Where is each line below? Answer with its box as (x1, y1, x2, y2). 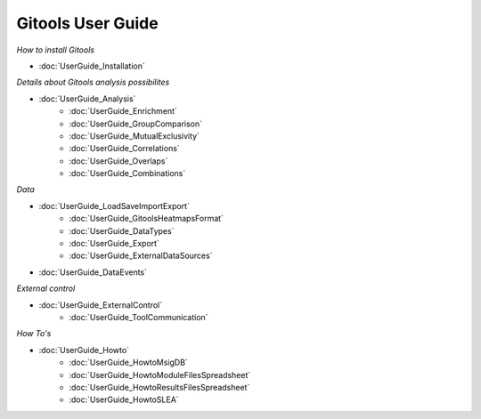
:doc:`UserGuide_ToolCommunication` (69, 311, 208, 322)
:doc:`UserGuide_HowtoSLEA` (69, 394, 179, 405)
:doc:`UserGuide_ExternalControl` (38, 299, 163, 310)
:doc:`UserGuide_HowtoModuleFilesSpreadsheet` (69, 369, 251, 380)
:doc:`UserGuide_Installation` (38, 60, 146, 71)
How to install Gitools (16, 44, 95, 55)
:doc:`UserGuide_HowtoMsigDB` (69, 357, 189, 368)
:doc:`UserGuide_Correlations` (69, 143, 180, 154)
